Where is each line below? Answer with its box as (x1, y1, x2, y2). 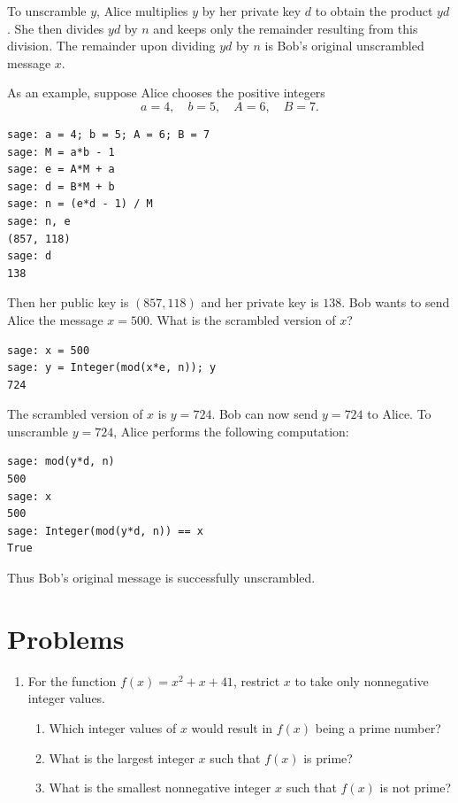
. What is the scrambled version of (149, 310, 336, 328)
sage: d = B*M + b (7, 180, 115, 193)
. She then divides (7, 19, 104, 37)
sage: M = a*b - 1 (7, 145, 115, 158)
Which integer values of (49, 718, 177, 737)
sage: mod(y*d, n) (7, 455, 115, 468)
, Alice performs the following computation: (113, 421, 349, 440)
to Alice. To (367, 405, 431, 423)
